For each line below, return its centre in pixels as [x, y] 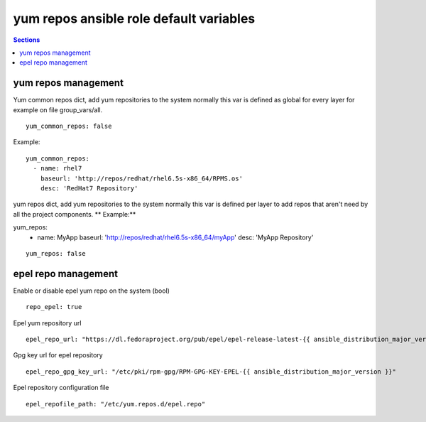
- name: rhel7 [58, 168]
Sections [27, 40]
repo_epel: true [54, 307]
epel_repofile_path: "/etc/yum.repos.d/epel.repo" [116, 404]
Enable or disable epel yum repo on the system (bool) [92, 291]
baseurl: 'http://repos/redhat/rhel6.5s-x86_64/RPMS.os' [141, 178]
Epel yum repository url [47, 323]
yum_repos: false [56, 253]
